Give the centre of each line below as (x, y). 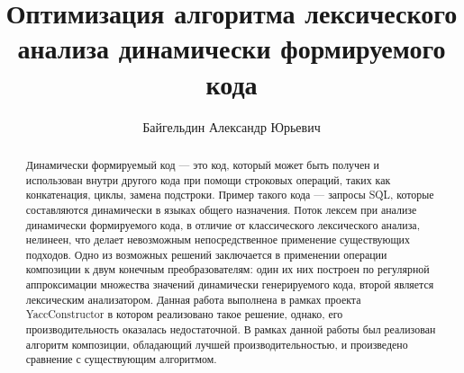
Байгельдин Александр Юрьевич (232, 126)
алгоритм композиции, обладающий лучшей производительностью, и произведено (217, 344)
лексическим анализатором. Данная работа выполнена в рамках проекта (193, 299)
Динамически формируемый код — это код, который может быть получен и (202, 164)
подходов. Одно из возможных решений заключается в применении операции (206, 254)
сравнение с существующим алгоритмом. (121, 359)
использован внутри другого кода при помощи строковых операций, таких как (208, 179)
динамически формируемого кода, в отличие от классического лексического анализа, (223, 224)
